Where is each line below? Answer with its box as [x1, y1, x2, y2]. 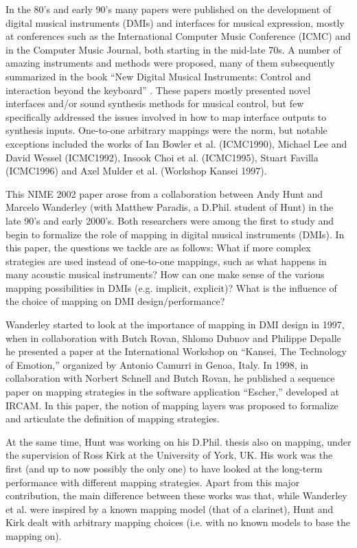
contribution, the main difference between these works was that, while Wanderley [5, 488, 347, 503]
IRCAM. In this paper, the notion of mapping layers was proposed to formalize [5, 398, 338, 412]
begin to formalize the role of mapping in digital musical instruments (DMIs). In [5, 227, 345, 241]
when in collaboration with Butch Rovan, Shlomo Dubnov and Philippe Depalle [5, 330, 341, 345]
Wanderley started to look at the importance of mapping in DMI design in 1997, [5, 317, 345, 332]
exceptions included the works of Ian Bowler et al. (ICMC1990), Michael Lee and [5, 136, 347, 150]
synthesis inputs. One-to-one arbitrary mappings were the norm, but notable [5, 123, 327, 137]
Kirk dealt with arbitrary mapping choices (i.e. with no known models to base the [5, 515, 351, 529]
